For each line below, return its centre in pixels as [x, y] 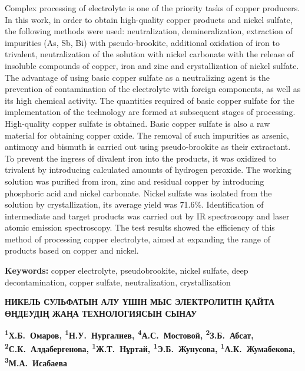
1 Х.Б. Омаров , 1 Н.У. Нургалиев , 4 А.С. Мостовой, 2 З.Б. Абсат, [129, 334]
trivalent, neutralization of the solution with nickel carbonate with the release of [150, 54]
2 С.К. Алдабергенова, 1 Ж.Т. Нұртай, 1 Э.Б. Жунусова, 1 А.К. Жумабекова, [150, 348]
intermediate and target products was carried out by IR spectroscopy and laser [147, 216]
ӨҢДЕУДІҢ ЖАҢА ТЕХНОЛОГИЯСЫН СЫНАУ [101, 313]
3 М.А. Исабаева [36, 362]
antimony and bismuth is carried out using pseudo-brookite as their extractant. [148, 147]
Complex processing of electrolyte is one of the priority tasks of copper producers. [152, 8]
